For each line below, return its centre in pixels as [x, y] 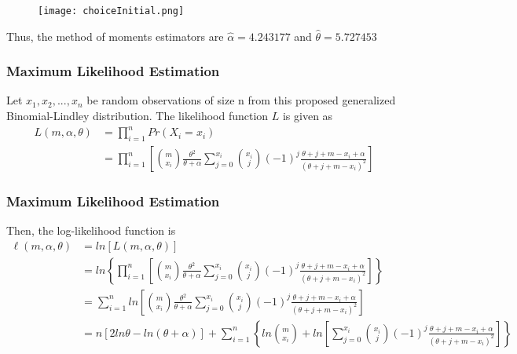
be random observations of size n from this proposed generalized [241, 100]
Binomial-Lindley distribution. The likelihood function [137, 116]
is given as [308, 116]
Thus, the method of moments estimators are [115, 36]
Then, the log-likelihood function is [91, 230]
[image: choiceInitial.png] [111, 11]
